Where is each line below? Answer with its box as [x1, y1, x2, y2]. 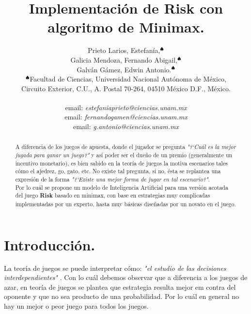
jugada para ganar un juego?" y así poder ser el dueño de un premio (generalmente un [15, 151, 233, 159]
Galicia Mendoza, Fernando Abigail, [70, 54, 178, 65]
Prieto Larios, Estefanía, [88, 45, 160, 55]
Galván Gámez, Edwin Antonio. [77, 64, 172, 74]
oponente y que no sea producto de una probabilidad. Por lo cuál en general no [4, 291, 239, 301]
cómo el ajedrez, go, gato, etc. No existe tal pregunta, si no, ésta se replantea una [15, 167, 221, 175]
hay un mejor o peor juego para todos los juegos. [4, 301, 149, 311]
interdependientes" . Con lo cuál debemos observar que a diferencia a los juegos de [4, 272, 248, 282]
